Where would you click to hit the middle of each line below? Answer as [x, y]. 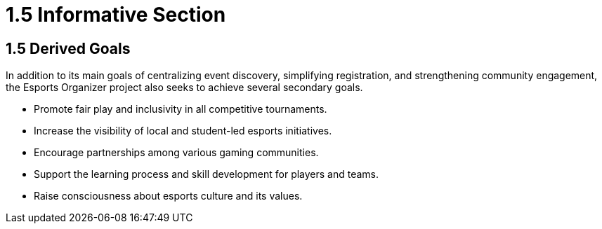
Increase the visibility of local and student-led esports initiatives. [183, 131]
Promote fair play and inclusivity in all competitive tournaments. [181, 109]
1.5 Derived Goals [68, 48]
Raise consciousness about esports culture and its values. [168, 196]
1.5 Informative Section [116, 15]
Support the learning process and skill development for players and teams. [207, 174]
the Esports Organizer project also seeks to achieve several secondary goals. [184, 88]
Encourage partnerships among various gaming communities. [176, 153]
